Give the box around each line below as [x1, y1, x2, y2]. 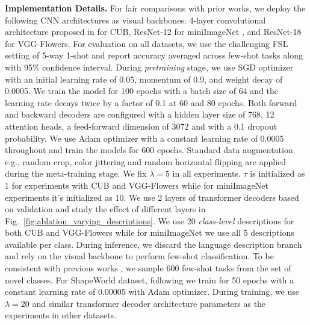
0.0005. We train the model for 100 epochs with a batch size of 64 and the [5, 84, 279, 97]
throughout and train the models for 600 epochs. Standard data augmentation [5, 144, 293, 156]
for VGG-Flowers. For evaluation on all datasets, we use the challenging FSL [5, 37, 288, 49]
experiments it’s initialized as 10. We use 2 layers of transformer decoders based [5, 191, 299, 203]
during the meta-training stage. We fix [5, 167, 147, 180]
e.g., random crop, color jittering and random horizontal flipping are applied [5, 155, 287, 168]
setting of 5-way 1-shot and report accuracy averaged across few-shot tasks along [5, 49, 303, 62]
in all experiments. [172, 167, 241, 180]
